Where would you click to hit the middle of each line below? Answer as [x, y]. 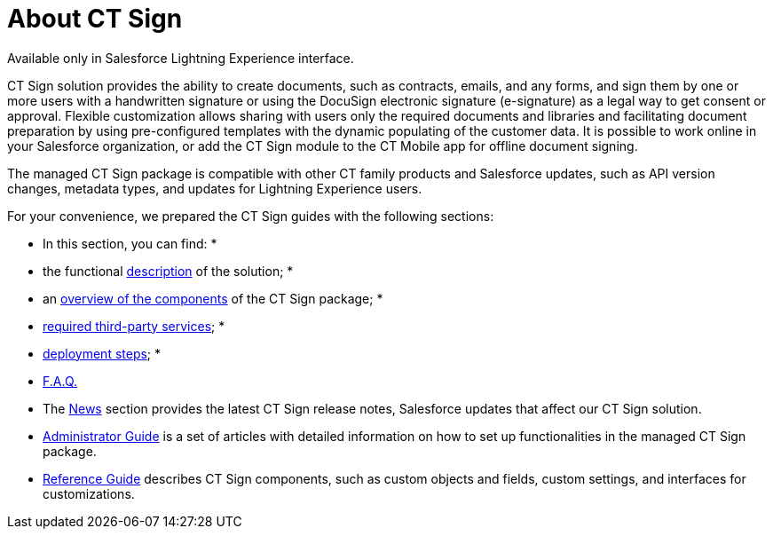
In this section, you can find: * [130, 243]
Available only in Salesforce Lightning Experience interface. [181, 58]
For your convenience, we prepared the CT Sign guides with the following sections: [251, 216]
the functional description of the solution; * [168, 271]
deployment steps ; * [102, 353]
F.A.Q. [60, 381]
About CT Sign [95, 19]
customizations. [89, 493]
